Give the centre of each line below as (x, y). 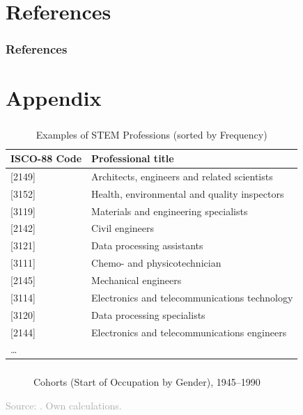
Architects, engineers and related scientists (182, 176)
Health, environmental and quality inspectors (188, 193)
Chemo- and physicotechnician (156, 263)
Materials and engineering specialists (170, 211)
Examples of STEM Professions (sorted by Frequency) (151, 134)
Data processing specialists (148, 314)
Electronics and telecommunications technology (192, 297)
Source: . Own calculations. (64, 405)
